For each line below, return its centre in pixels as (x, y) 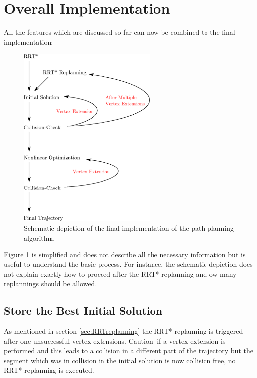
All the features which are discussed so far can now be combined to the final (120, 32)
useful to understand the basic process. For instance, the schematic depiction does (128, 264)
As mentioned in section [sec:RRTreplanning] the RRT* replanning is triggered (124, 331)
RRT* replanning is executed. (49, 370)
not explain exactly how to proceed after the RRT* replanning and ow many (120, 274)
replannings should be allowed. (51, 283)
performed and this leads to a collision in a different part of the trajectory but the (128, 350)
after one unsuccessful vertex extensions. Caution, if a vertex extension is (115, 341)
